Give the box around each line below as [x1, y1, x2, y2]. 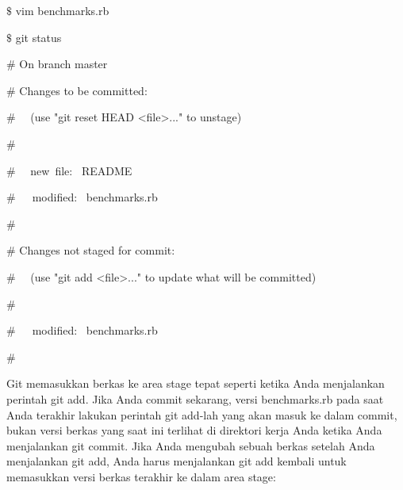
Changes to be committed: [19, 82, 148, 98]
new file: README [30, 162, 132, 178]
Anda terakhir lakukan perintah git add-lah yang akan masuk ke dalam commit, [6, 406, 397, 423]
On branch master [19, 56, 108, 72]
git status [15, 29, 62, 45]
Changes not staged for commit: [19, 242, 175, 258]
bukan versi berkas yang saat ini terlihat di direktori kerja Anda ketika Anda [6, 422, 382, 438]
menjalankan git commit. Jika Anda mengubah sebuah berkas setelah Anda [6, 437, 375, 454]
